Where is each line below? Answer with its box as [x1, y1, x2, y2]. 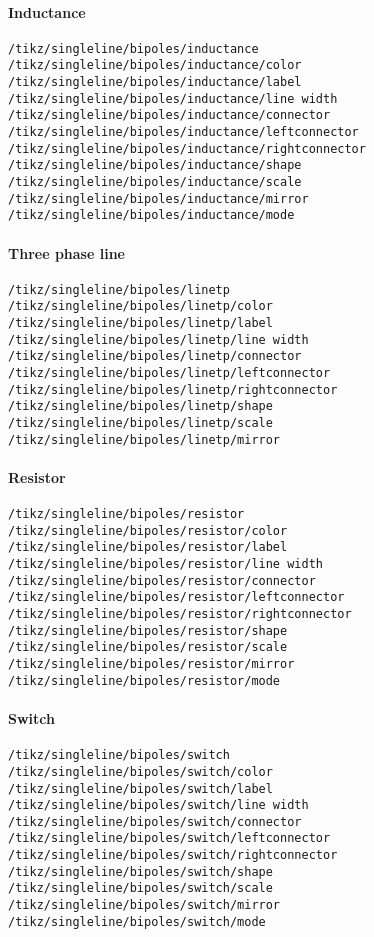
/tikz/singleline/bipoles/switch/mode [8, 914, 266, 929]
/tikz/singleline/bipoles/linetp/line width [8, 332, 309, 347]
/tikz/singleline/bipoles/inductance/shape [8, 158, 302, 173]
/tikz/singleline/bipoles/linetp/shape [8, 399, 273, 414]
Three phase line [8, 242, 125, 263]
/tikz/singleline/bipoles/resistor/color [8, 523, 288, 538]
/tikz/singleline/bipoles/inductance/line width [8, 91, 338, 106]
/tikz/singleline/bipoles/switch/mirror [8, 898, 281, 913]
